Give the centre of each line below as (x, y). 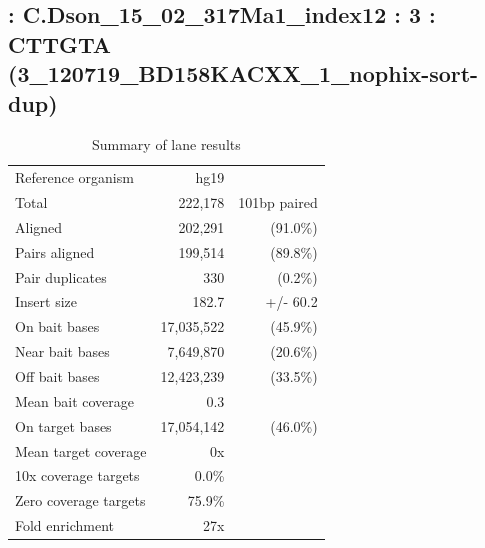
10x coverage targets (77, 475)
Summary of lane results (166, 144)
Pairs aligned (55, 251)
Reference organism (74, 177)
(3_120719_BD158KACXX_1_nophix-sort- (243, 73)
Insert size (46, 301)
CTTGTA (60, 43)
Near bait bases (62, 351)
